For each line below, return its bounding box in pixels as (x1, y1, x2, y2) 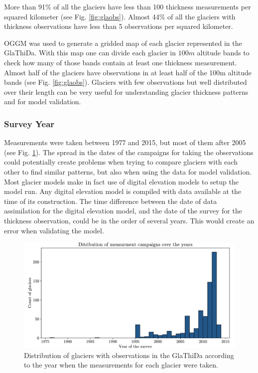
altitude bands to (197, 47, 250, 58)
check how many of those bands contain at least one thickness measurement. (4, 57, 237, 67)
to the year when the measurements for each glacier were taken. (24, 360, 218, 370)
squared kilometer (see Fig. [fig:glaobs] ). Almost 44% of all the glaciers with (4, 11, 236, 21)
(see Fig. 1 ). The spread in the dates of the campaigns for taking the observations (4, 147, 254, 157)
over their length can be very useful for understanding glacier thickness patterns (4, 86, 249, 97)
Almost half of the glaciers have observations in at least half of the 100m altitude (4, 67, 252, 77)
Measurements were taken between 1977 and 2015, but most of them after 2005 (4, 137, 246, 148)
